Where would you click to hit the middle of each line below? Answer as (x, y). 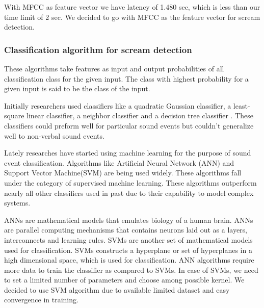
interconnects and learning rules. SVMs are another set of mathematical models (128, 239)
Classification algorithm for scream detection (98, 49)
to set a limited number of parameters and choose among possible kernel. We (124, 280)
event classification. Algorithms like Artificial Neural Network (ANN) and (119, 162)
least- (242, 105)
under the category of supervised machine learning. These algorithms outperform (130, 182)
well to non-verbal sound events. (54, 135)
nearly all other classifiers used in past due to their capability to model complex (129, 193)
